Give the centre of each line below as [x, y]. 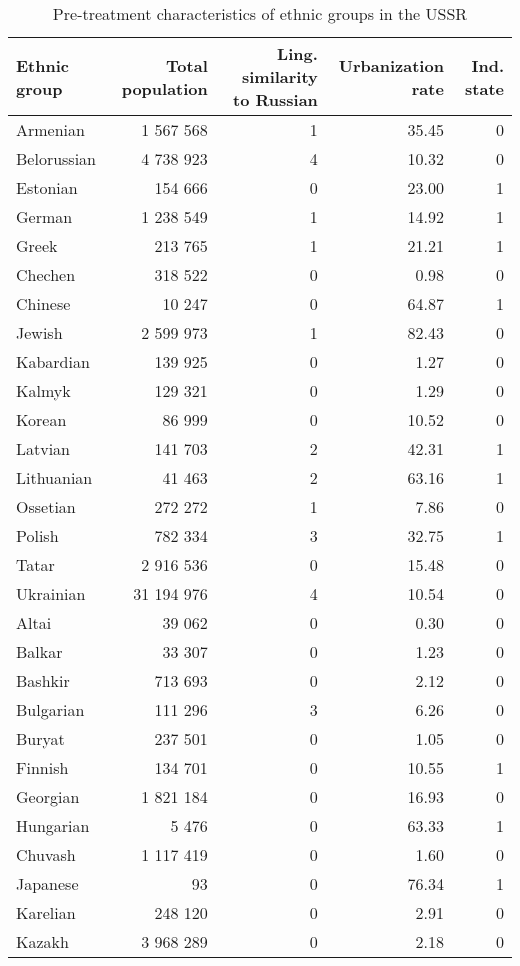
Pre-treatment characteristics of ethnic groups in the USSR [260, 13]
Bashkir [43, 680]
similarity [279, 76]
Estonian [47, 187]
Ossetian [46, 506]
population [164, 88]
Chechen [46, 274]
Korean [41, 419]
